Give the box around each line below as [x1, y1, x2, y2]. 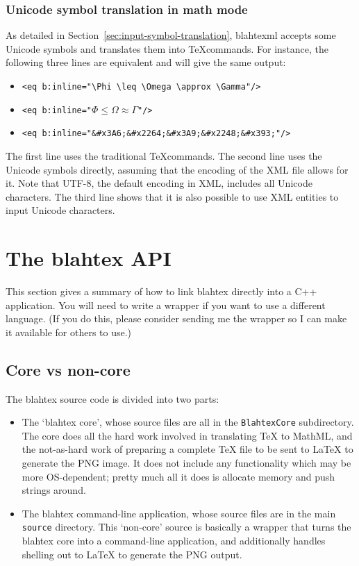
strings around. [22, 483, 86, 497]
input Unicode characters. [6, 203, 115, 217]
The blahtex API [6, 244, 172, 272]
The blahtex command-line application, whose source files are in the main [22, 506, 336, 520]
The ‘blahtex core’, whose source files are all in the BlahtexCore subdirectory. [22, 415, 354, 429]
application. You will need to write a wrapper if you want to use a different [6, 297, 326, 312]
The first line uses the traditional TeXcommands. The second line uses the [6, 148, 322, 163]
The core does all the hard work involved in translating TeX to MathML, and [22, 428, 353, 442]
